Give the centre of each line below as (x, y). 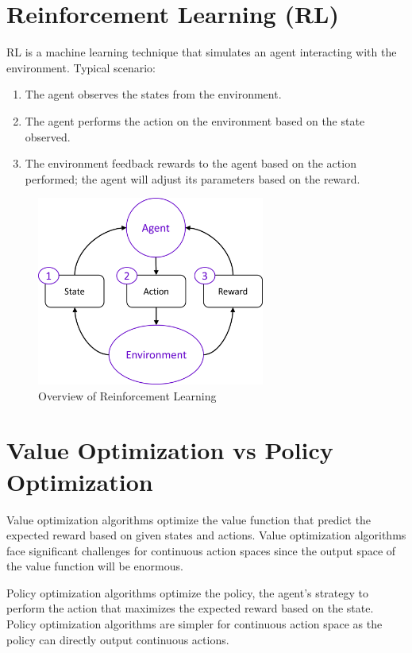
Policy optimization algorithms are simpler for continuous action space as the (194, 624)
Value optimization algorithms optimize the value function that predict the (189, 519)
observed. (48, 136)
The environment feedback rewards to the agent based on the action (191, 163)
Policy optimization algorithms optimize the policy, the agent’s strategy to (187, 592)
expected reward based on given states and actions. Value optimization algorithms (206, 535)
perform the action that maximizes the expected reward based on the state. (190, 608)
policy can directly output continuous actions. (118, 639)
